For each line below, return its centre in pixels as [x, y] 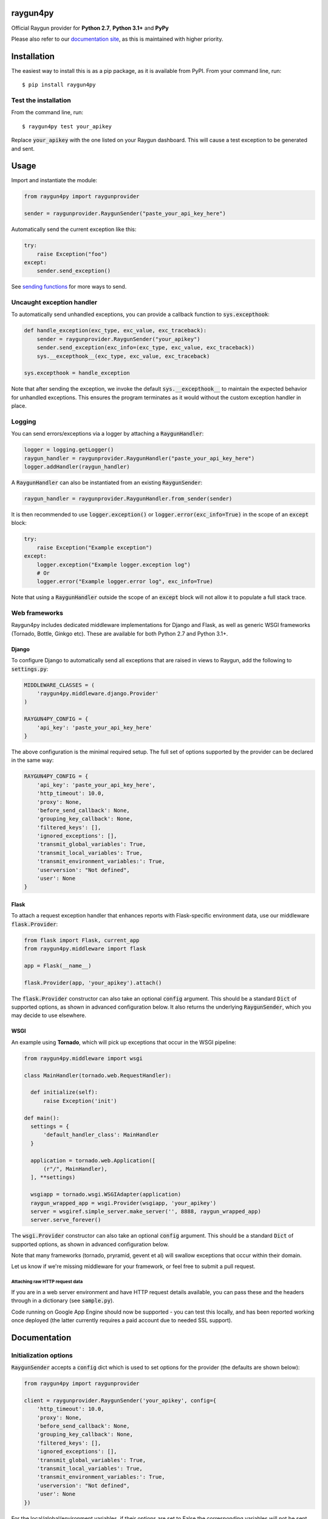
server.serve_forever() [66, 1220]
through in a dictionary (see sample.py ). [63, 1301]
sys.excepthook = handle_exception [77, 373]
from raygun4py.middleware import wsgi [83, 1058]
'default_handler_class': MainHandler [101, 1135]
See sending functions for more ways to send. [69, 287]
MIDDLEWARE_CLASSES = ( [60, 685]
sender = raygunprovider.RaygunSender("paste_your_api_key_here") [125, 214]
